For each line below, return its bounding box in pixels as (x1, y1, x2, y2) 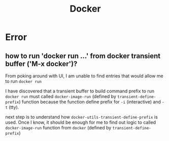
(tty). (9, 104, 19, 110)
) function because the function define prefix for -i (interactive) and (18, 99, 161, 105)
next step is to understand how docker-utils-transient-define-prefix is (5, 114, 158, 120)
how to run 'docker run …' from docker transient (5, 52, 161, 60)
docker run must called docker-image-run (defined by (5, 93, 117, 99)
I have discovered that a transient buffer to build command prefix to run (5, 88, 155, 94)
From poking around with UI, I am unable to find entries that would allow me (5, 73, 163, 79)
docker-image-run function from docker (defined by (5, 125, 112, 130)
